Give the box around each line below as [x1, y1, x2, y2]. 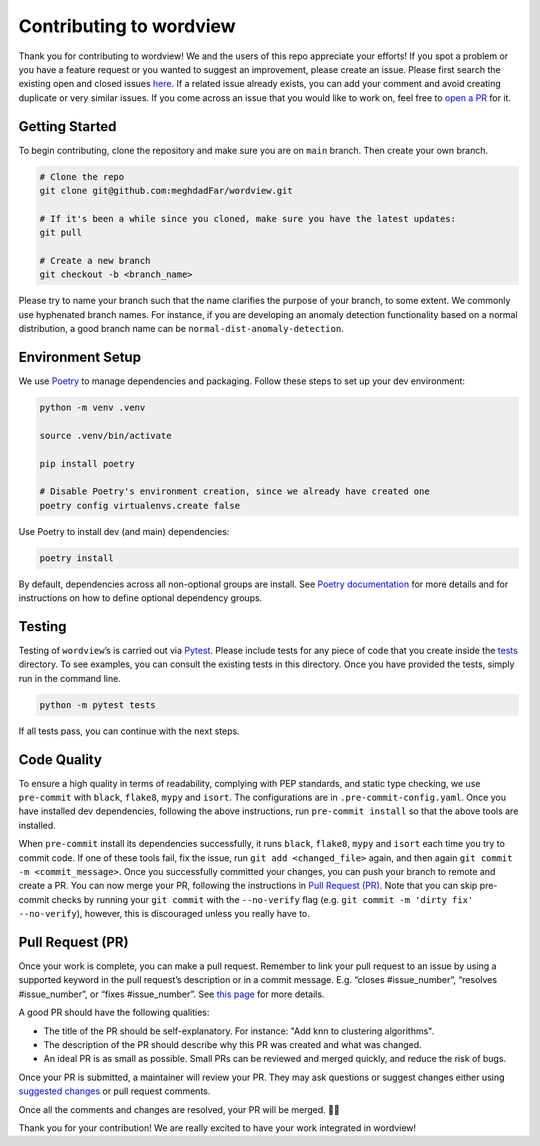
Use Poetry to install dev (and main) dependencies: [18, 525, 230, 537]
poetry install [39, 552, 114, 564]
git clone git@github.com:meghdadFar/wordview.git [39, 185, 294, 196]
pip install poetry [39, 458, 135, 469]
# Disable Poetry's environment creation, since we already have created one [39, 486, 430, 497]
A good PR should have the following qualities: [18, 1006, 210, 1019]
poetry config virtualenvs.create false [39, 500, 240, 511]
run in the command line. [18, 672, 122, 684]
